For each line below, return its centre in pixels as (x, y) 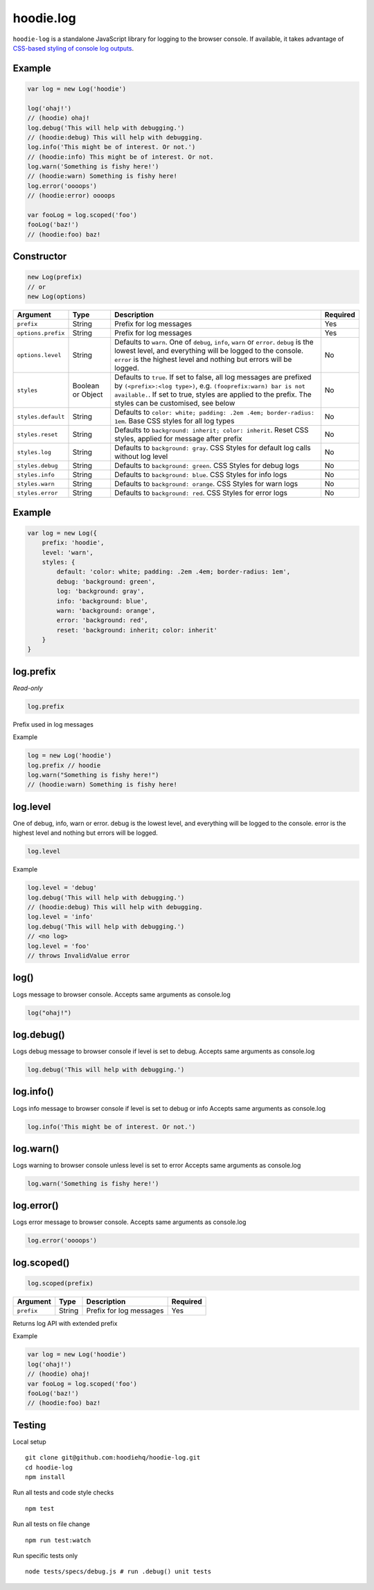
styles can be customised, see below (175, 404)
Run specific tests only (45, 1556)
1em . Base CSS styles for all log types (175, 421)
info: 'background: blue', (102, 601)
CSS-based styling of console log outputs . (73, 48)
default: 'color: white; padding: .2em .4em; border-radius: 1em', (173, 572)
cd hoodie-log (49, 1467)
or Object (88, 395)
